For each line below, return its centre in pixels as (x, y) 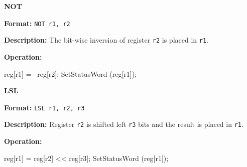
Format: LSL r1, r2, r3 (44, 107)
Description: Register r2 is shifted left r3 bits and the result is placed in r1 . (124, 124)
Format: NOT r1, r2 (37, 23)
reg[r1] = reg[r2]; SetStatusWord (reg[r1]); (71, 73)
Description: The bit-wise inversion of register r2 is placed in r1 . (106, 40)
